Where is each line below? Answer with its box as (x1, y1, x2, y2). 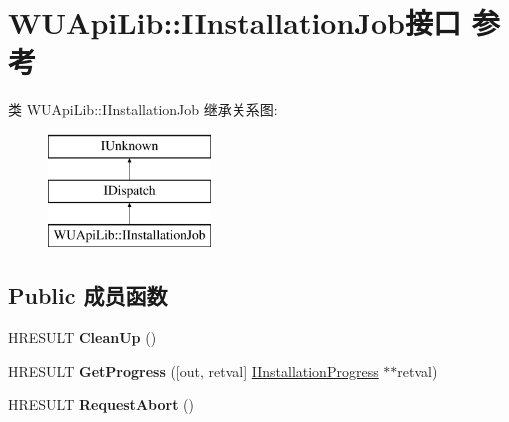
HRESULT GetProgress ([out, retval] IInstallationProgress (8, 360, 379, 381)
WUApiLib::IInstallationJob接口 (8, 2, 461, 43)
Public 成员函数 (8, 280, 168, 311)
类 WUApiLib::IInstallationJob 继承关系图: (8, 99, 278, 120)
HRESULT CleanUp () (8, 327, 157, 348)
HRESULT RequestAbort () (8, 394, 194, 415)
